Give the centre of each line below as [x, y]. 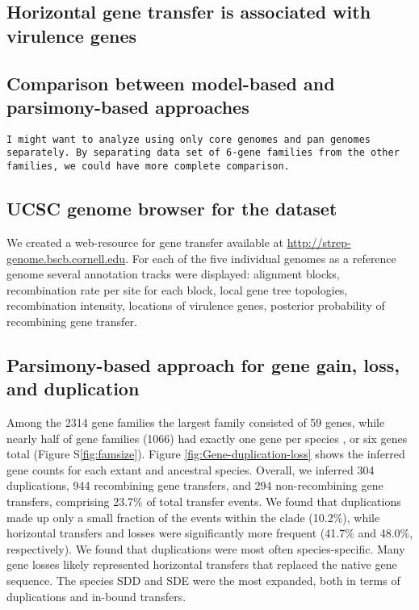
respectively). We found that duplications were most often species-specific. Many [206, 548]
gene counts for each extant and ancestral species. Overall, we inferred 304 [191, 469]
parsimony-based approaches [128, 106]
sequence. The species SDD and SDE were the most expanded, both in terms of [203, 581]
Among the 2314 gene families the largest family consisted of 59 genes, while [196, 422]
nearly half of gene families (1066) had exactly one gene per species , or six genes [207, 438]
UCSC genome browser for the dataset [172, 209]
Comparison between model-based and [171, 83]
